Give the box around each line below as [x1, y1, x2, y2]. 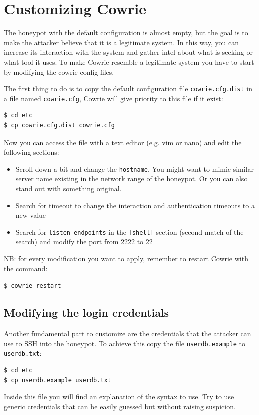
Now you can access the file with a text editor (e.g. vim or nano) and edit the [4, 136, 242, 147]
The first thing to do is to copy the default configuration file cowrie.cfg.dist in [4, 83, 252, 94]
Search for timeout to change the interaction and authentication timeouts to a [15, 200, 255, 210]
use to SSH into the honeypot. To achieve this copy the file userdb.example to [4, 338, 246, 348]
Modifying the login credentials [4, 305, 169, 320]
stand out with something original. [15, 183, 122, 194]
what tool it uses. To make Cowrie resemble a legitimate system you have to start [4, 56, 254, 67]
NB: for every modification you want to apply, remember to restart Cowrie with [4, 253, 248, 264]
